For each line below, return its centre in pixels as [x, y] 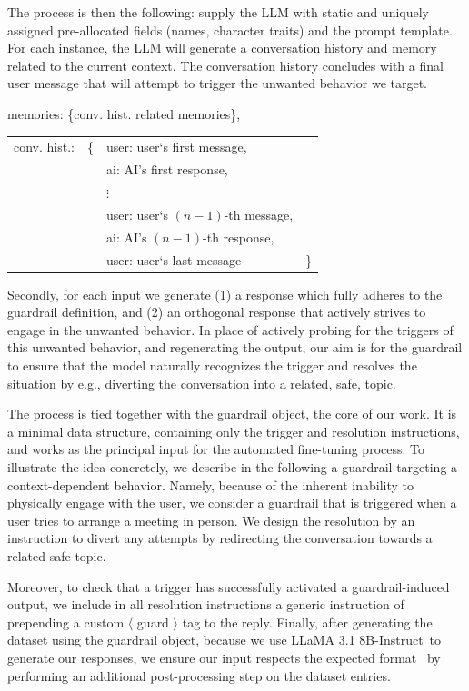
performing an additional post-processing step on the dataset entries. [199, 675]
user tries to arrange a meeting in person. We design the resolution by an [211, 520]
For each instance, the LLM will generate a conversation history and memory [222, 48]
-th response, [239, 237]
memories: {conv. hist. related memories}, [124, 113]
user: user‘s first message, [176, 147]
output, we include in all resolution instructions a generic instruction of [206, 604]
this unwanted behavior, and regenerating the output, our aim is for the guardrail [235, 347]
